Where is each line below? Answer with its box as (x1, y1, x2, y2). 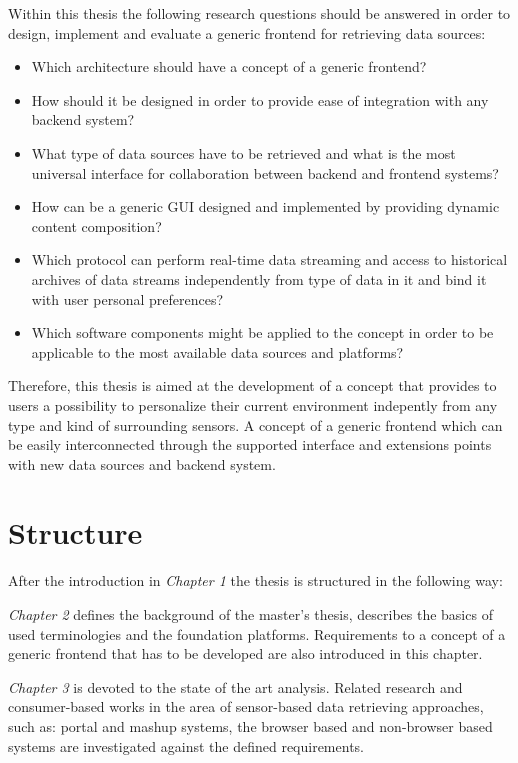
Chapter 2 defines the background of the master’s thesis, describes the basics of (8, 604, 493, 624)
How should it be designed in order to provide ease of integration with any (31, 89, 489, 110)
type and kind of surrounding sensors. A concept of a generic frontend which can (8, 414, 503, 435)
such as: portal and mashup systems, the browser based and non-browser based (8, 715, 493, 736)
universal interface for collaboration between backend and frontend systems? (31, 162, 499, 183)
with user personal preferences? (31, 288, 224, 309)
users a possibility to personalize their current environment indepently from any (8, 394, 498, 415)
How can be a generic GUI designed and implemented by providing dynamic (31, 196, 500, 217)
